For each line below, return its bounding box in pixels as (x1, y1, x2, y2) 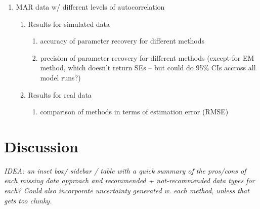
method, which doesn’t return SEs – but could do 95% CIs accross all (40, 62, 256, 73)
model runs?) (40, 72, 81, 82)
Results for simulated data (28, 18, 110, 29)
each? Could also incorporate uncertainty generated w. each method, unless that (4, 185, 249, 196)
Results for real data (28, 89, 92, 100)
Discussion (4, 136, 78, 156)
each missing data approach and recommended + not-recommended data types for (4, 175, 255, 186)
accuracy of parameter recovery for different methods (40, 35, 205, 46)
